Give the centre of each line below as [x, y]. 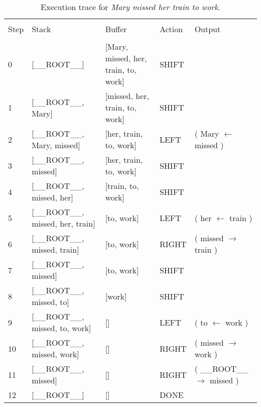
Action [171, 29]
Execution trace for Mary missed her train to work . [130, 7]
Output [208, 29]
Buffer [116, 29]
